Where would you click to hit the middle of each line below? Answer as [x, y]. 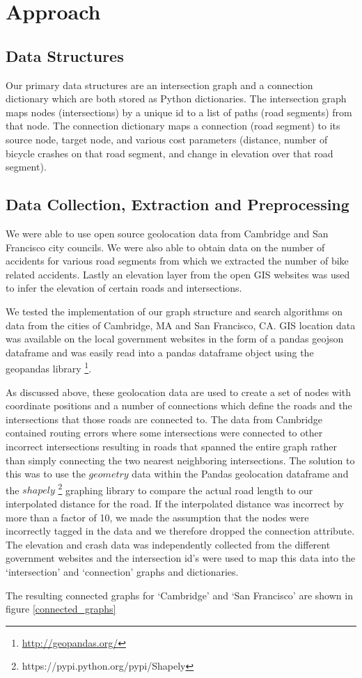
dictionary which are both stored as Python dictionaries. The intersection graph [176, 98]
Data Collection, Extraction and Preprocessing [178, 204]
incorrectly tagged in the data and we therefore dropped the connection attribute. [180, 531]
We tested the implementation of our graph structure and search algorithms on [174, 311]
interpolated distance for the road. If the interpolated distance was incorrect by [175, 503]
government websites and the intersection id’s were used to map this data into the [181, 558]
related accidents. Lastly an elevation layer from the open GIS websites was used [178, 274]
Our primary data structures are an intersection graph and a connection [159, 85]
